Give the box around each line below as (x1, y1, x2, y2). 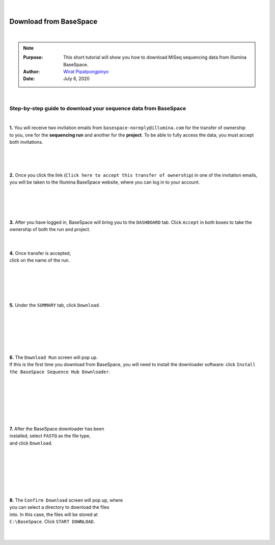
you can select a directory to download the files (9, 504, 109, 510)
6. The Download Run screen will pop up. (9, 354, 98, 360)
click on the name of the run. (9, 257, 70, 263)
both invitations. (9, 139, 43, 145)
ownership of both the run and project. (9, 226, 91, 232)
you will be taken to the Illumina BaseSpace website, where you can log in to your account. (9, 179, 200, 186)
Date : (23, 75, 35, 82)
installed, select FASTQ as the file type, (9, 433, 91, 439)
